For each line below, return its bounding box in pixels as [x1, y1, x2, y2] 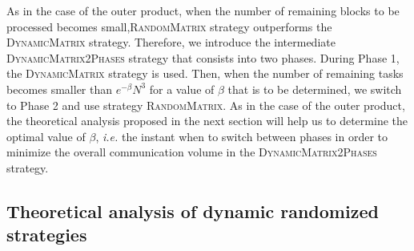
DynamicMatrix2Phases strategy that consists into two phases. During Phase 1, [6, 49, 400, 66]
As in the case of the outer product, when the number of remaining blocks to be [6, 2, 400, 18]
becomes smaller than [6, 80, 113, 97]
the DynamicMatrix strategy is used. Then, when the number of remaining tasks [6, 65, 404, 82]
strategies [6, 222, 87, 247]
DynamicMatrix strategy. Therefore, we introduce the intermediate [6, 34, 336, 51]
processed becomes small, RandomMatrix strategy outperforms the [6, 18, 332, 34]
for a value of [149, 80, 215, 97]
